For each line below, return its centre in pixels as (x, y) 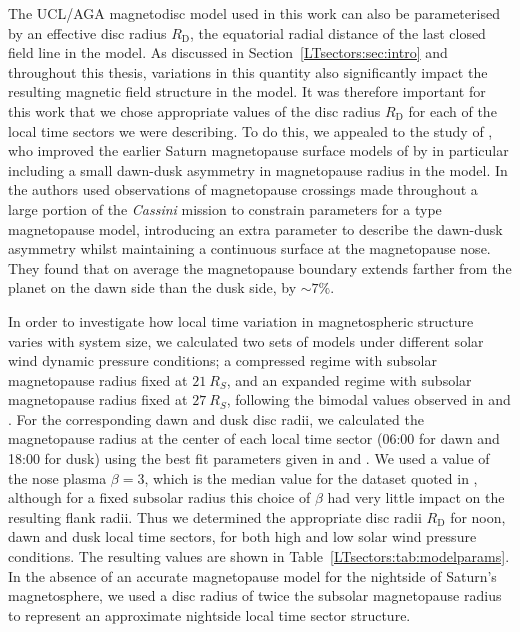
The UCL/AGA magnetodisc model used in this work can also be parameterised (254, 13)
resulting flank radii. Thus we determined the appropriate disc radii (215, 516)
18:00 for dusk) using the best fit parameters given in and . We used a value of (249, 458)
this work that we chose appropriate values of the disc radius (194, 110)
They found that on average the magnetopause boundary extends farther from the (260, 267)
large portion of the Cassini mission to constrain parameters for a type (225, 208)
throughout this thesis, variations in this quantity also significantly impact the (248, 71)
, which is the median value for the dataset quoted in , (311, 477)
